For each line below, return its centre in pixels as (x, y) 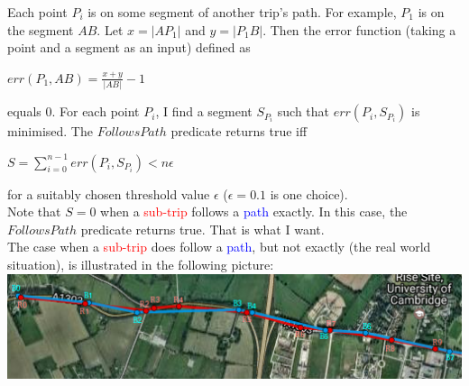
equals (24, 111)
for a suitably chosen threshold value (109, 193)
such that (303, 111)
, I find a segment (204, 111)
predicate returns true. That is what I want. (202, 229)
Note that (34, 211)
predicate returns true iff (239, 131)
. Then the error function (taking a (359, 29)
